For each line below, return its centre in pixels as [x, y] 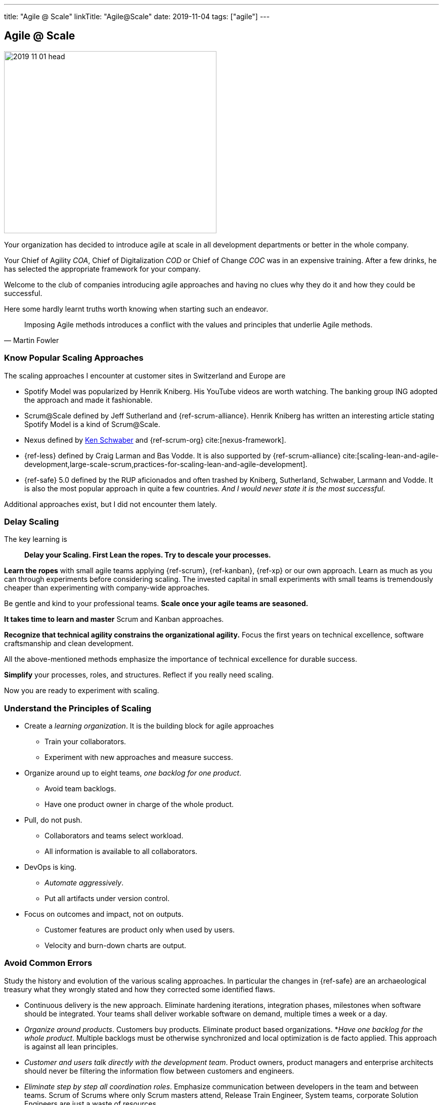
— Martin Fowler [32, 340]
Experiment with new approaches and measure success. [139, 757]
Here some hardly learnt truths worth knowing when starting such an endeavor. [136, 309]
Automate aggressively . [84, 883]
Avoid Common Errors [48, 963]
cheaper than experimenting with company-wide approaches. [107, 588]
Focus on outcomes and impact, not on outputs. [104, 914]
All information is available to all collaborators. [121, 852]
